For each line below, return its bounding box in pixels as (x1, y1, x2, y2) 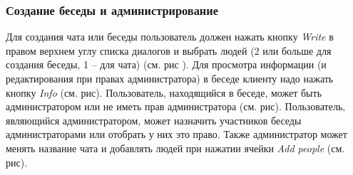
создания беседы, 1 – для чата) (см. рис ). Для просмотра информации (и (6, 57, 327, 72)
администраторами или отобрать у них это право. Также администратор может (6, 127, 347, 142)
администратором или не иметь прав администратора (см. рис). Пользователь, (6, 99, 346, 114)
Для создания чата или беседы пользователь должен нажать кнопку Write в (6, 29, 334, 44)
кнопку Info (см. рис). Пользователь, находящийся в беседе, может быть (6, 85, 322, 100)
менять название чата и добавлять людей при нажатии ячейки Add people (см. (6, 140, 345, 155)
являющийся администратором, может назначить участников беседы (6, 112, 302, 127)
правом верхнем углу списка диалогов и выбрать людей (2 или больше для (6, 43, 332, 58)
